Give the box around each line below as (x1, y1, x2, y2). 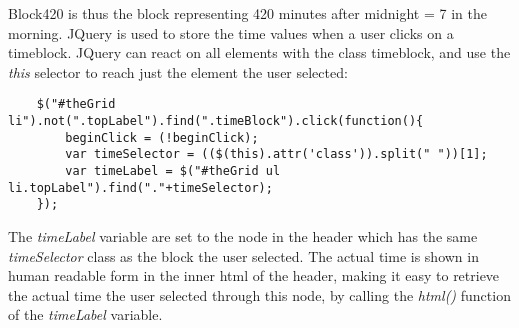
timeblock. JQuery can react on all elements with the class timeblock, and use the (8, 42, 511, 63)
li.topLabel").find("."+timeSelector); (8, 180, 273, 195)
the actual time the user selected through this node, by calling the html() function (8, 284, 511, 305)
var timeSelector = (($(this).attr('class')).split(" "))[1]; (65, 147, 488, 162)
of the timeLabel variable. (8, 304, 163, 325)
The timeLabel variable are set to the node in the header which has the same (8, 225, 478, 246)
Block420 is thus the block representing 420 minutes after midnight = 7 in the (8, 3, 487, 23)
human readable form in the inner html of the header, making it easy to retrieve (8, 265, 500, 286)
